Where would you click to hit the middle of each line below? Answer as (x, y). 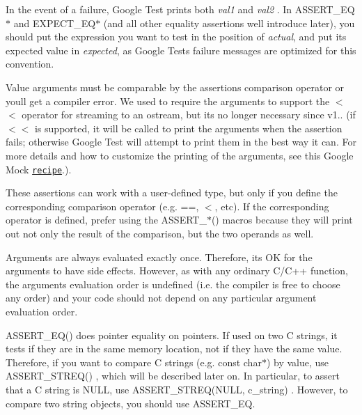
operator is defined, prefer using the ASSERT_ (106, 220)
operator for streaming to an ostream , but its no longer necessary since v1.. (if (189, 115)
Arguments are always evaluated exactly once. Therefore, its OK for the (159, 257)
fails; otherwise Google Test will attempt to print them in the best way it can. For (181, 142)
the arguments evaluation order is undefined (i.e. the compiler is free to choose (173, 284)
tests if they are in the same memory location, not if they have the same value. (174, 349)
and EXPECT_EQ (55, 23)
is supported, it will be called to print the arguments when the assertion (188, 128)
